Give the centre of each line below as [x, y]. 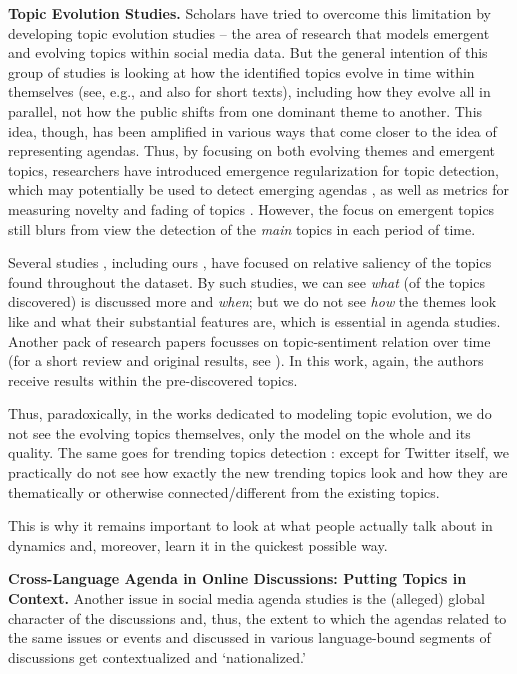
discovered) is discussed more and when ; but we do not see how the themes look [252, 301]
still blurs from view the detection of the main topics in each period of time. [242, 228]
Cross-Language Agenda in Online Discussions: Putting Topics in [237, 578]
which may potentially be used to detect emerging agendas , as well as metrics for [258, 189]
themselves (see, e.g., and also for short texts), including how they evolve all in [249, 91]
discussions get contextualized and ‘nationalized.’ [157, 656]
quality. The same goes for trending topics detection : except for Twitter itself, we [258, 452]
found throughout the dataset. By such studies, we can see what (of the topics [246, 281]
